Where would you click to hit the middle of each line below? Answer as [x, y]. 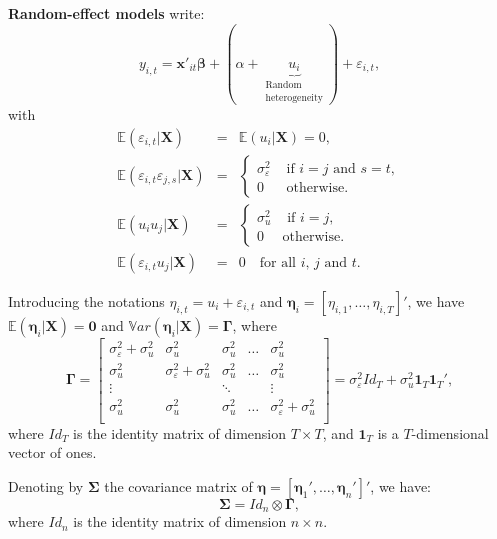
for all [277, 263]
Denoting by [46, 485]
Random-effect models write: [106, 13]
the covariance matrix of [178, 485]
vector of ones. [52, 452]
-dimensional [450, 432]
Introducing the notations [86, 301]
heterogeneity [294, 97]
